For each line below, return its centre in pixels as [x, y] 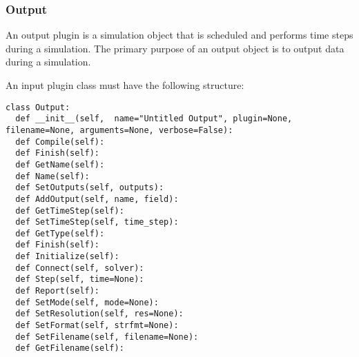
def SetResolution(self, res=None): [99, 314]
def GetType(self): [60, 233]
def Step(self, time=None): [80, 279]
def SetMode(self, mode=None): [87, 302]
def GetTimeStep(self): [70, 211]
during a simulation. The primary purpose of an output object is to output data [175, 48]
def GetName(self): [60, 164]
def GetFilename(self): [70, 348]
